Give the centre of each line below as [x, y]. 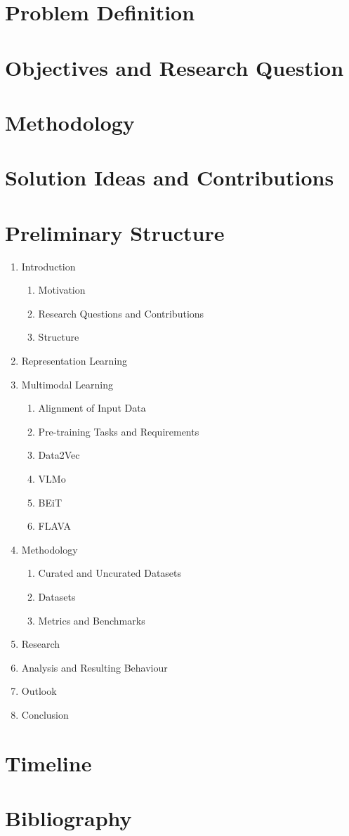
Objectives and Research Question [174, 67]
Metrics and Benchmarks [92, 620]
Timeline [48, 763]
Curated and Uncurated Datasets [110, 573]
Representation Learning [74, 360]
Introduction [48, 266]
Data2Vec [59, 455]
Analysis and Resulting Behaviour [94, 667]
